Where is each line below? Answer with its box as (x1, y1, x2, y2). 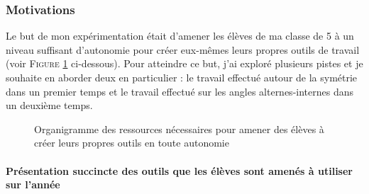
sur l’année (6, 177, 60, 192)
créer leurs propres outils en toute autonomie (34, 135, 229, 150)
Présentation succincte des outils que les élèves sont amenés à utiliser (6, 163, 353, 178)
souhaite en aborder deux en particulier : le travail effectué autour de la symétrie (6, 70, 358, 84)
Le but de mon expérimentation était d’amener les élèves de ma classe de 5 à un (6, 28, 354, 43)
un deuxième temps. (6, 98, 93, 113)
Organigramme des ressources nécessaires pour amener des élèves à (34, 121, 324, 136)
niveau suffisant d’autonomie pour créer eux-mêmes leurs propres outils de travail (6, 42, 360, 57)
